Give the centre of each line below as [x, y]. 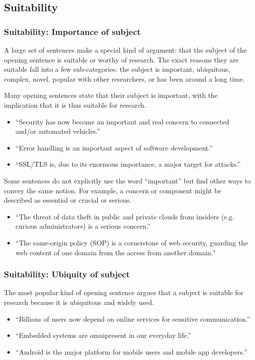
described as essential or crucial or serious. [68, 200]
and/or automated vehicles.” [58, 131]
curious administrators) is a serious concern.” [83, 226]
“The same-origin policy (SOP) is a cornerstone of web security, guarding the [132, 242]
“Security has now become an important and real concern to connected [122, 121]
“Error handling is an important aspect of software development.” [114, 147]
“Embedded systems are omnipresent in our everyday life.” [103, 335]
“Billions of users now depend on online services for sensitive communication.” [133, 318]
